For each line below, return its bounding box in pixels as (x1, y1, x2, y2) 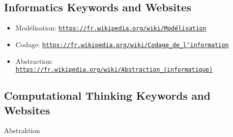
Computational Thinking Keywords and (4, 88, 211, 103)
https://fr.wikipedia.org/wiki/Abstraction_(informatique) (15, 66, 213, 74)
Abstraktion (4, 125, 40, 136)
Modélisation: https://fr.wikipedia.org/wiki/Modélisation (15, 23, 206, 33)
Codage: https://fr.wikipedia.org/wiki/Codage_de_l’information (15, 39, 229, 49)
